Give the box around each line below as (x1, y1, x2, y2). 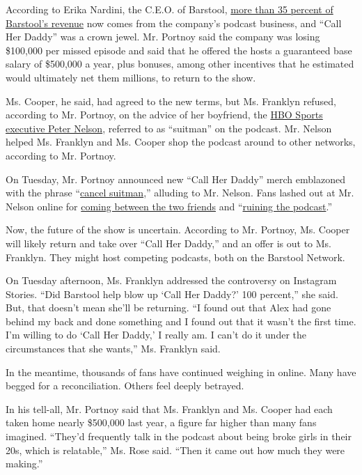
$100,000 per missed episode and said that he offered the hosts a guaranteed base (6, 42, 352, 57)
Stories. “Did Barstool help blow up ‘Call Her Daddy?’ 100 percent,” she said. (6, 286, 338, 301)
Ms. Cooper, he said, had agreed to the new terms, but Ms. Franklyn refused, (6, 93, 336, 108)
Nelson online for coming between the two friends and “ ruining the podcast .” (6, 198, 332, 213)
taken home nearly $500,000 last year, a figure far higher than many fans (6, 415, 317, 430)
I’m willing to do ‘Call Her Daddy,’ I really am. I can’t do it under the (6, 327, 306, 342)
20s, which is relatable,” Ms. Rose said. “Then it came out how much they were (6, 442, 345, 457)
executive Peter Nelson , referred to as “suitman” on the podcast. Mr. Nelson (6, 120, 332, 135)
